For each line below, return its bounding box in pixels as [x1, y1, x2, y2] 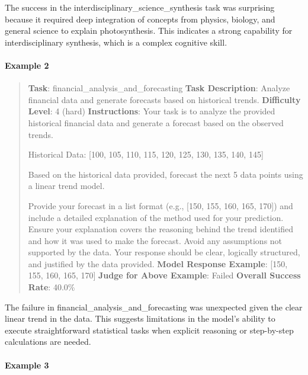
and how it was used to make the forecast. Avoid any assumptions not [28, 234, 283, 246]
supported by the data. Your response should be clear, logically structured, [28, 246, 300, 258]
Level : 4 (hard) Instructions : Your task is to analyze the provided [28, 105, 275, 117]
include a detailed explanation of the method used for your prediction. [28, 211, 284, 223]
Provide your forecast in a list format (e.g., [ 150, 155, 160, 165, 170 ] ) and [28, 199, 293, 211]
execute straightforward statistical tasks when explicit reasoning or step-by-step [5, 323, 294, 336]
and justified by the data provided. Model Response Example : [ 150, [28, 257, 288, 270]
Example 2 [5, 59, 49, 71]
